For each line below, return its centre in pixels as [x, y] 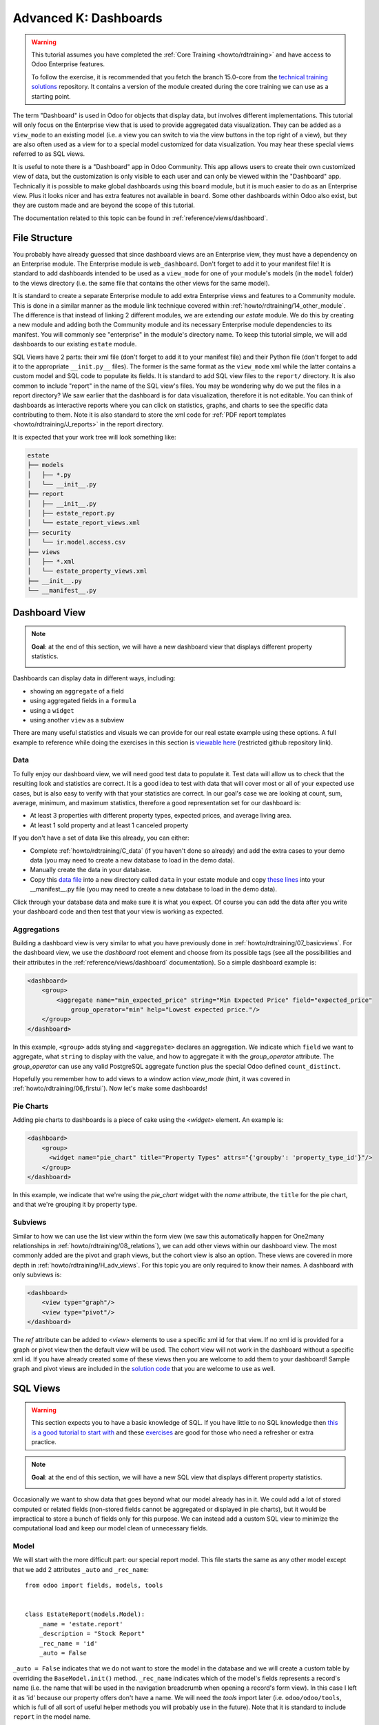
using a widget [52, 710]
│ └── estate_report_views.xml [84, 523]
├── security [49, 532]
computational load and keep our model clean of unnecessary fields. [110, 1528]
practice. [44, 1441]
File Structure [42, 238]
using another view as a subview [77, 720]
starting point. [51, 96]
